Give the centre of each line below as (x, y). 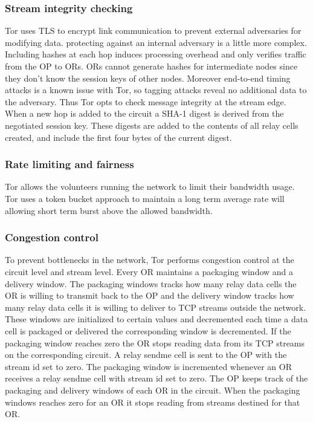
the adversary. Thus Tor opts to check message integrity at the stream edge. (146, 101)
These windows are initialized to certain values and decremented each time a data (156, 319)
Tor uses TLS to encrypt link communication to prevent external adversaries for (153, 31)
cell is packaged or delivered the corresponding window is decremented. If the (148, 330)
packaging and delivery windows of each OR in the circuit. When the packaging (153, 390)
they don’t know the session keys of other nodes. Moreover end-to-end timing (148, 78)
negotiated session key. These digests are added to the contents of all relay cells (152, 125)
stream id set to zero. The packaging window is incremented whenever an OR (148, 366)
